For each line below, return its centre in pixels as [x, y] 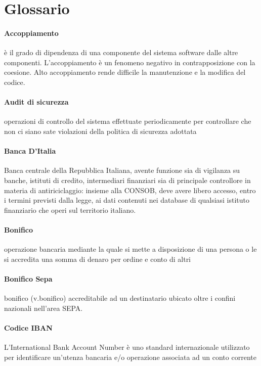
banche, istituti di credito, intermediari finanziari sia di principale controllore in [127, 180]
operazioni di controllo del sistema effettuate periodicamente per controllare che [128, 121]
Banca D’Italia [30, 151]
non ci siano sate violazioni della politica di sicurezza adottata [100, 131]
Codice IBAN [28, 327]
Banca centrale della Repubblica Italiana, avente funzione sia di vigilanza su [122, 170]
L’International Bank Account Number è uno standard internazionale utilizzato [127, 347]
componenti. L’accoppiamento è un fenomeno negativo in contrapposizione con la [130, 62]
